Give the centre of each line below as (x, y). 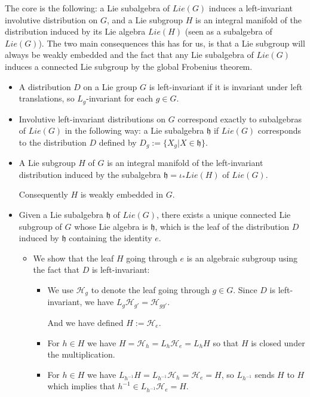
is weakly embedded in (122, 194)
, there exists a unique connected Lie (223, 215)
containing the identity (111, 238)
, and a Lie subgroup (145, 19)
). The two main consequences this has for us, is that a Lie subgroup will (172, 43)
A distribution (45, 86)
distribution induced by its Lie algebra (75, 31)
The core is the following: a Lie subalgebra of (88, 8)
